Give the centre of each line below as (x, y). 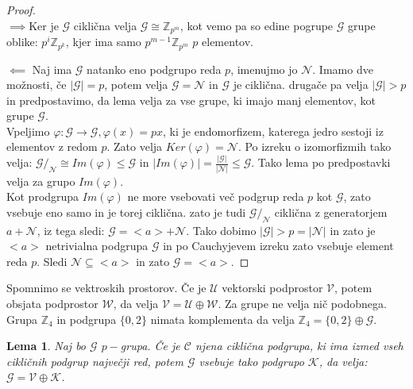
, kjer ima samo (103, 42)
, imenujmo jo (264, 69)
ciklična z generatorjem (331, 212)
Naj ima (52, 69)
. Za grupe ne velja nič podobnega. (302, 304)
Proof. (21, 10)
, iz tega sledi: (71, 230)
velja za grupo (41, 181)
